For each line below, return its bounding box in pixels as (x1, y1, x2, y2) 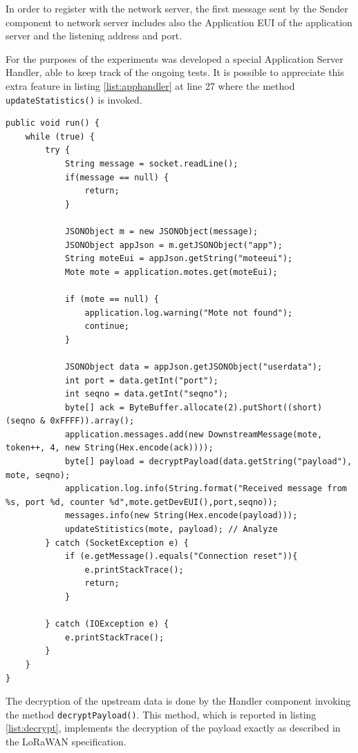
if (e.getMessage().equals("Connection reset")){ (64, 551, 298, 562)
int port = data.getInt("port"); (64, 375, 218, 385)
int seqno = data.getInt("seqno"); (64, 389, 229, 399)
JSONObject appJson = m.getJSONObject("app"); (64, 240, 283, 250)
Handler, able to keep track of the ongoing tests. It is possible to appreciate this (6, 65, 344, 79)
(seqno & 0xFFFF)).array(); (6, 416, 135, 426)
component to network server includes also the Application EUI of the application (6, 15, 352, 29)
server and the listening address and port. (6, 28, 182, 43)
